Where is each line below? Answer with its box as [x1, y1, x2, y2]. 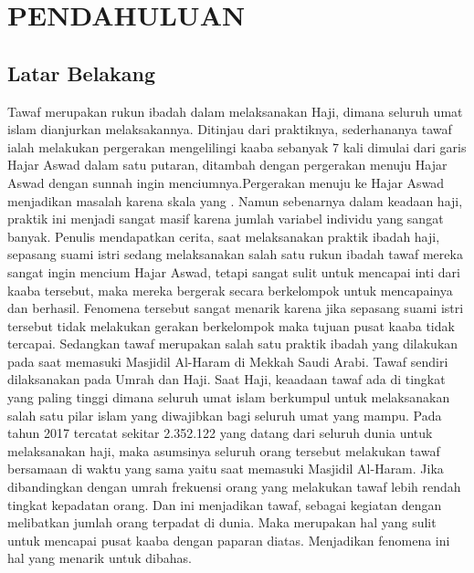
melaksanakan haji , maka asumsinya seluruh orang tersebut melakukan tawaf [7, 441, 440, 460]
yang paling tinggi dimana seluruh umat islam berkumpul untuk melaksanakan [7, 388, 450, 407]
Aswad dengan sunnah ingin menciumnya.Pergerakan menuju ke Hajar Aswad [7, 172, 445, 192]
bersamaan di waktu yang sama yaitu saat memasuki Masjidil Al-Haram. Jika [7, 459, 444, 478]
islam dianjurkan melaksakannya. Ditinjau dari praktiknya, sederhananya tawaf [7, 120, 452, 139]
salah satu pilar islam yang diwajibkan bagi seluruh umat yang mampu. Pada [7, 405, 442, 424]
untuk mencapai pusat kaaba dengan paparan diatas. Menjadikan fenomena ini [7, 530, 450, 549]
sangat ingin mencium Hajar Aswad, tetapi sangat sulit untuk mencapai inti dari [7, 262, 460, 281]
